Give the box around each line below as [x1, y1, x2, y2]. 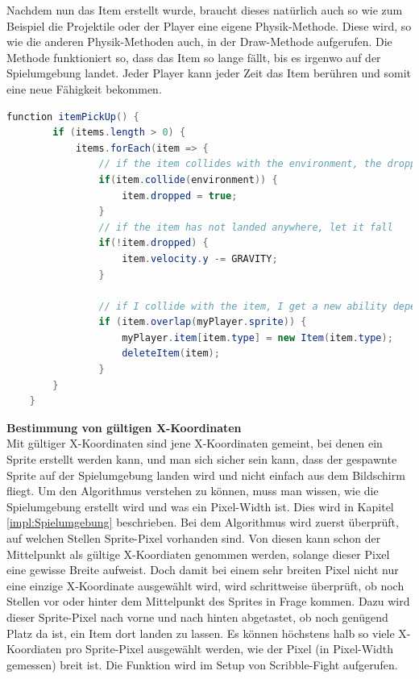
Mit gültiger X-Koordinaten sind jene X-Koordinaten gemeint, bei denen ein [6, 435, 383, 452]
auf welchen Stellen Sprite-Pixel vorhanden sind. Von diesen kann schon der [6, 530, 381, 546]
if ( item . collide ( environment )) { [98, 173, 278, 185]
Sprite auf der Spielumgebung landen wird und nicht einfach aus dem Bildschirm [6, 466, 405, 483]
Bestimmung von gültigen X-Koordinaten [6, 419, 242, 435]
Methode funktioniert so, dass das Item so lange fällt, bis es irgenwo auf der [6, 48, 381, 65]
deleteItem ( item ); [122, 348, 220, 360]
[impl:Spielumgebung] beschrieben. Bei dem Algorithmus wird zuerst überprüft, [6, 514, 399, 531]
